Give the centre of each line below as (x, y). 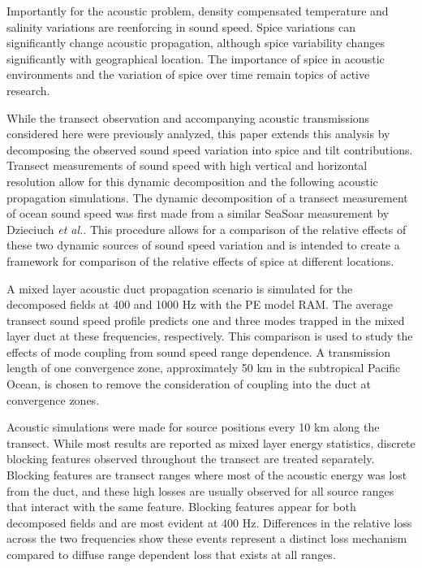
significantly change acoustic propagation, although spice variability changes (196, 43)
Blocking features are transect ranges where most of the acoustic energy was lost (207, 475)
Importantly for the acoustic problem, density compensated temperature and (198, 11)
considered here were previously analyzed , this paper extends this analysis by (198, 134)
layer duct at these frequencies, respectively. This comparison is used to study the (210, 336)
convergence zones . (53, 399)
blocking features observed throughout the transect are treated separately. (191, 459)
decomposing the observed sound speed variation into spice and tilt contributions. (210, 149)
